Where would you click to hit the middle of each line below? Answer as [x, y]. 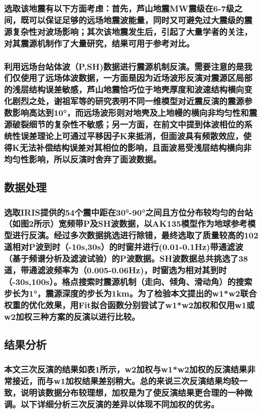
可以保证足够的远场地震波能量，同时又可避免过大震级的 [137, 19]
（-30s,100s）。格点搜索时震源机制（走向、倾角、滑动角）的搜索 [128, 282]
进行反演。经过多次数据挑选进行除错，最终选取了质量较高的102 [135, 235]
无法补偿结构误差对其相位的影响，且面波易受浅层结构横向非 [136, 147]
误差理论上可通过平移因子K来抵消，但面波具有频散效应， [132, 136]
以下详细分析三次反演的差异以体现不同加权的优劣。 [120, 404]
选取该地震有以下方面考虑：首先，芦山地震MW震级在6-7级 [119, 8]
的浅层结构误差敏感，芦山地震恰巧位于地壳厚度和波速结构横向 [124, 89]
